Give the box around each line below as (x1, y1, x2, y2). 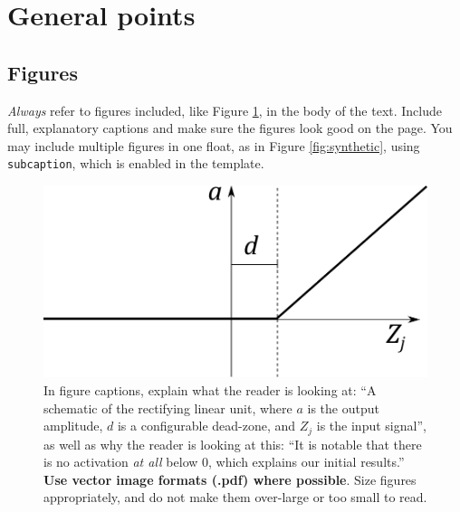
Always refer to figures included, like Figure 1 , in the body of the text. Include (7, 100, 443, 119)
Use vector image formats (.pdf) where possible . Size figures (43, 469, 417, 488)
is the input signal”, (316, 416, 426, 435)
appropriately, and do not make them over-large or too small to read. (43, 488, 427, 507)
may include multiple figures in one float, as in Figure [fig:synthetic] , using (7, 136, 420, 155)
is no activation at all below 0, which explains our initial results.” (43, 452, 405, 471)
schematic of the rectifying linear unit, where (43, 398, 292, 417)
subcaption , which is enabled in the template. (7, 154, 264, 173)
